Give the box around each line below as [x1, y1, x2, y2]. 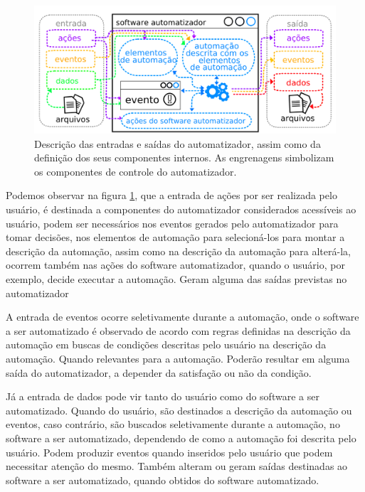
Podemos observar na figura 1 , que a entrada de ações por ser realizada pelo [6, 188, 337, 203]
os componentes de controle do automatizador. [34, 164, 237, 178]
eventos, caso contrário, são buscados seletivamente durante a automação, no [6, 417, 340, 432]
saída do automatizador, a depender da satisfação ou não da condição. [6, 365, 312, 380]
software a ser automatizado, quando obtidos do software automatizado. [6, 472, 319, 487]
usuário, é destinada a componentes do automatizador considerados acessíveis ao [6, 202, 356, 217]
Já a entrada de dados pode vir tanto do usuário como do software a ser [6, 389, 319, 404]
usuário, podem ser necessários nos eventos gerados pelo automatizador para [6, 215, 339, 230]
